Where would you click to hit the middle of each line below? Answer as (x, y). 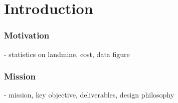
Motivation (27, 35)
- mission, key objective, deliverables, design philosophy (89, 95)
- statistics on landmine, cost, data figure (67, 54)
